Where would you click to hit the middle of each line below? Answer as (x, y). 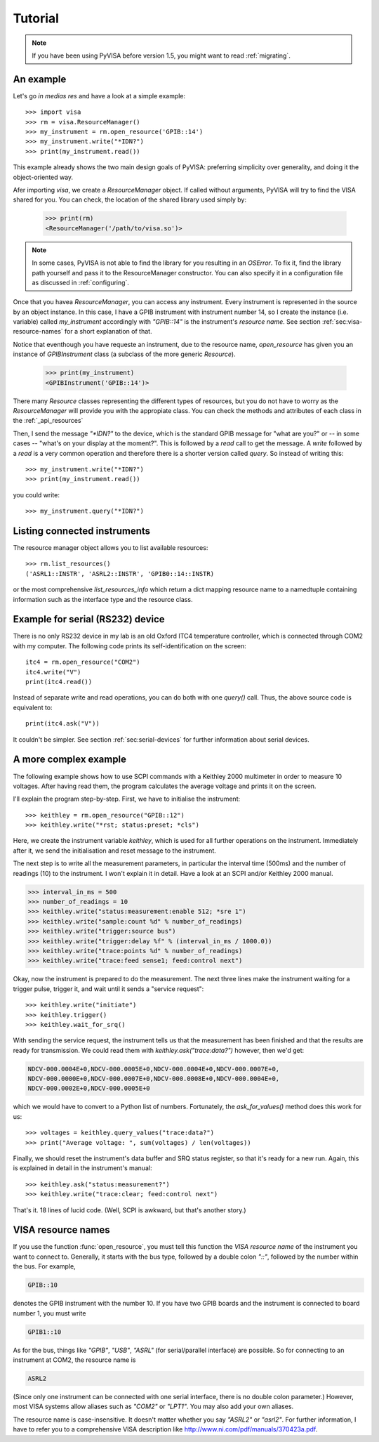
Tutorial (36, 18)
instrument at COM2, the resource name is (74, 1360)
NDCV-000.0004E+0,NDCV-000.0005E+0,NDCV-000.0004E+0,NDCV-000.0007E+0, (154, 1069)
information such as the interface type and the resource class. (103, 599)
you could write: (36, 494)
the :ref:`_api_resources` (48, 421)
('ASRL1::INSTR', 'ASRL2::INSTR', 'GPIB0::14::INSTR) (120, 573)
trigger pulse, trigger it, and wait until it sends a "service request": (108, 989)
